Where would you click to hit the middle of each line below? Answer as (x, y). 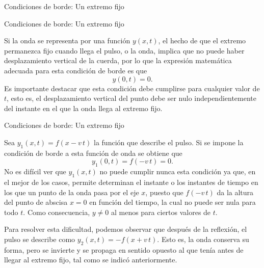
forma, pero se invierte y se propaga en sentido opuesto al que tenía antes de (124, 249)
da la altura (235, 192)
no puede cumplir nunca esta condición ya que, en (178, 171)
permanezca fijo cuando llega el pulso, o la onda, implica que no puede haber (124, 50)
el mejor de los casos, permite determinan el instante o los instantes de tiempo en (131, 182)
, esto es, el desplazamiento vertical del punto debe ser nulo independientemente (132, 98)
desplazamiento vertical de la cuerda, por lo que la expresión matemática (118, 60)
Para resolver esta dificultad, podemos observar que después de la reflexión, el (126, 229)
